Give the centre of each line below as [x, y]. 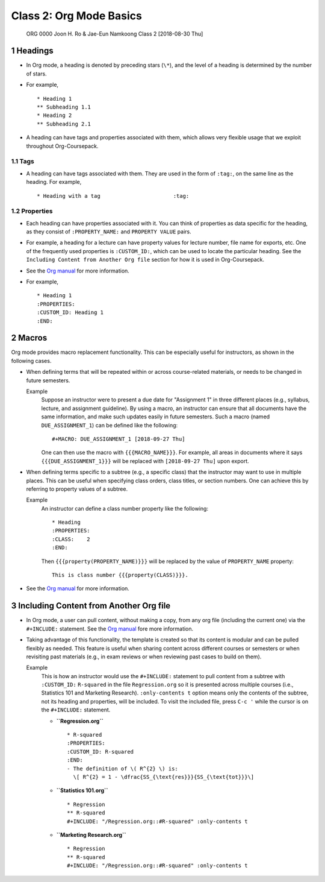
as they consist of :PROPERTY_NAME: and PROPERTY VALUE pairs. [109, 232]
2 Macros [29, 338]
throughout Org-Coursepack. [62, 146]
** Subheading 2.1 [64, 124]
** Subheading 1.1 [64, 107]
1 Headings [32, 51]
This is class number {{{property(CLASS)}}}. [120, 575]
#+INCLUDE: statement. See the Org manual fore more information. [110, 628]
